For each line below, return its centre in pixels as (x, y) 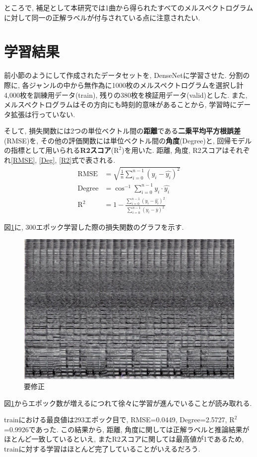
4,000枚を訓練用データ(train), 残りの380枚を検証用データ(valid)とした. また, (126, 95)
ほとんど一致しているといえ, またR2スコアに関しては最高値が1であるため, (124, 439)
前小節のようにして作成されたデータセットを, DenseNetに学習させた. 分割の (127, 75)
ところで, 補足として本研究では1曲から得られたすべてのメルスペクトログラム (129, 7)
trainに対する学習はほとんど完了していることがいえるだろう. (102, 448)
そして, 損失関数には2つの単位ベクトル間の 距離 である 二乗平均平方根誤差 (123, 131)
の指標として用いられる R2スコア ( (59, 150)
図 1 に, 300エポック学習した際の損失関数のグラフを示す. (94, 227)
